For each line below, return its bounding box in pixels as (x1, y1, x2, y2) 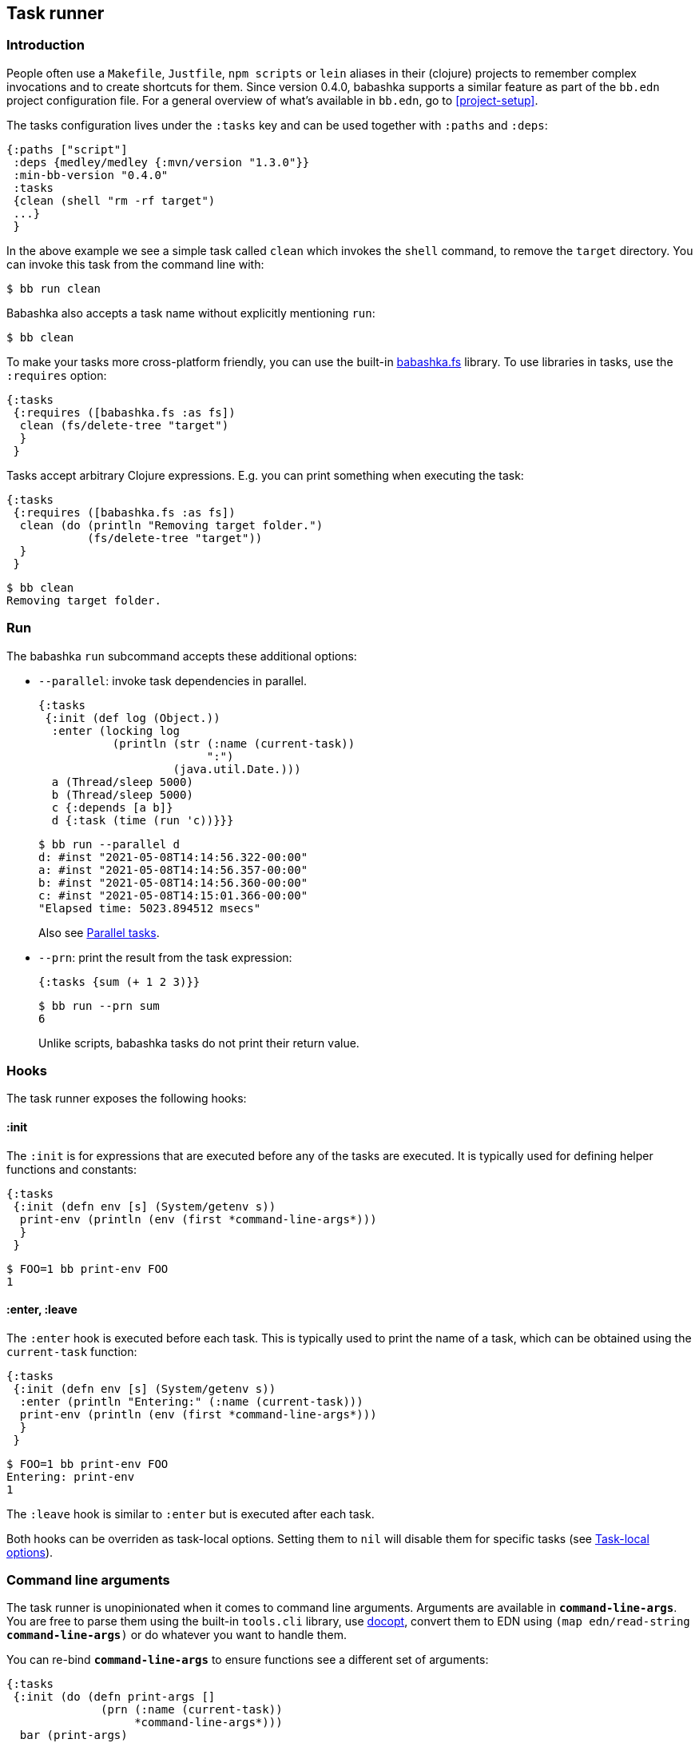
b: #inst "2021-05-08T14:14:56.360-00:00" (38, 875, 308, 889)
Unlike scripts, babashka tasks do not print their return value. (38, 1035, 359, 1050)
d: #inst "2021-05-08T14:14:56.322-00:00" (38, 850, 308, 864)
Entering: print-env (6, 1470, 135, 1483)
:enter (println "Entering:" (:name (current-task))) (19, 1394, 363, 1408)
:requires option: (6, 368, 107, 382)
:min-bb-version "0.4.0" (13, 168, 169, 181)
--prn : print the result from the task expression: (38, 950, 292, 964)
